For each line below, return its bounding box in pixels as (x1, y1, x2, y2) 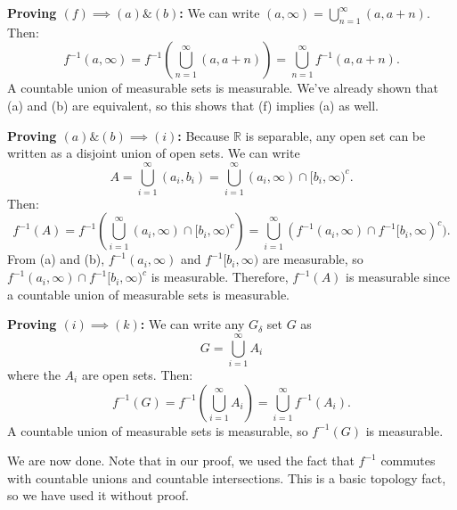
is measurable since (346, 267, 450, 286)
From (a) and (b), (7, 250, 105, 268)
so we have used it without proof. (7, 486, 189, 505)
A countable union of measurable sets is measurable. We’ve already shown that (7, 78, 438, 97)
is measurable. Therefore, (151, 267, 289, 286)
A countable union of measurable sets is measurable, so (7, 421, 308, 440)
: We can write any (140, 315, 245, 333)
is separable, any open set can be (245, 126, 426, 144)
